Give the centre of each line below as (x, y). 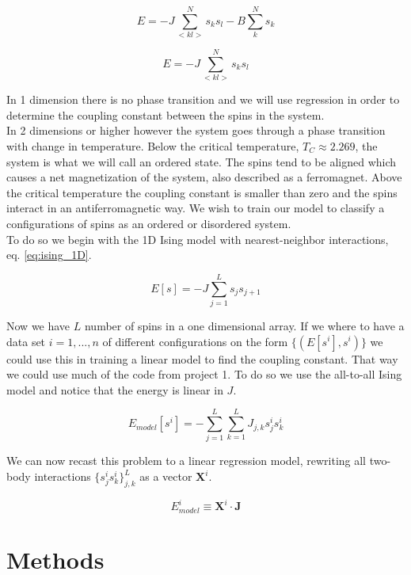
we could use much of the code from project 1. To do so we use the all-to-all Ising (204, 374)
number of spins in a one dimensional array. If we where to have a (244, 325)
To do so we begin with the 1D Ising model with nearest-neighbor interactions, (198, 239)
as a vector (166, 476)
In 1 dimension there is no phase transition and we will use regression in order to (203, 99)
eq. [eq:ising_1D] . (49, 255)
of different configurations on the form (195, 341)
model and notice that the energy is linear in (115, 389)
